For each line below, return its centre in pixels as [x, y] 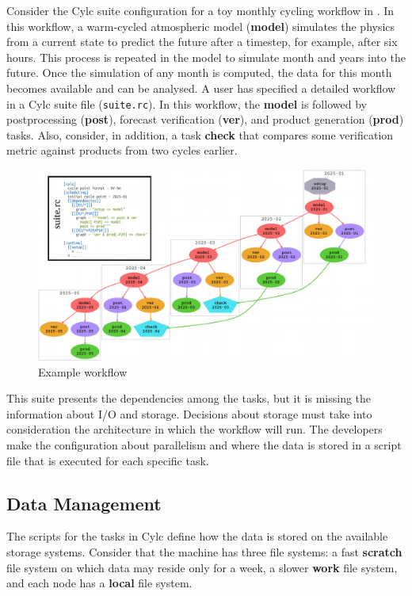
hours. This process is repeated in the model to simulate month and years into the [206, 57]
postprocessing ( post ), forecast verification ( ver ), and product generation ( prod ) [205, 119]
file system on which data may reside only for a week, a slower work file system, [202, 567]
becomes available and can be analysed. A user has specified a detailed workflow [201, 88]
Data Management [84, 503]
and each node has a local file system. [99, 583]
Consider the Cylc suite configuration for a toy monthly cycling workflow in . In [200, 10]
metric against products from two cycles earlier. [122, 150]
